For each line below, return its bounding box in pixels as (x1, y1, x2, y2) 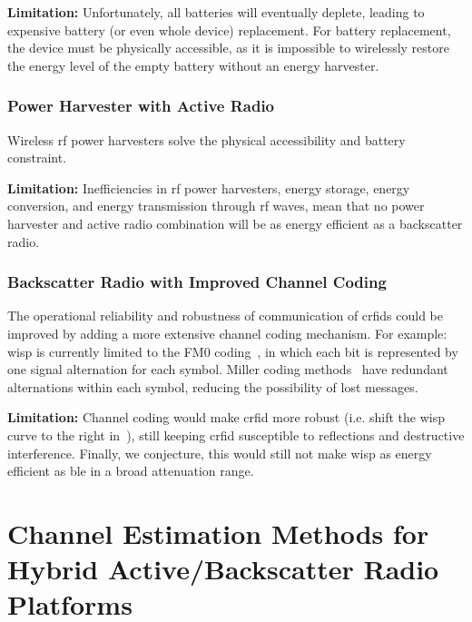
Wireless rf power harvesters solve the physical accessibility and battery (7, 130, 406, 149)
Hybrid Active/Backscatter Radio (7, 550, 439, 587)
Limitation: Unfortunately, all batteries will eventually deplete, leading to (7, 3, 425, 21)
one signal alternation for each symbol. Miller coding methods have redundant (7, 360, 448, 379)
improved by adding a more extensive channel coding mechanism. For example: (7, 323, 447, 342)
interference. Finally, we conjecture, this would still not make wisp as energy (7, 443, 432, 462)
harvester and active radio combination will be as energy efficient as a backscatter (7, 213, 463, 232)
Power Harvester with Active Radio (7, 94, 275, 117)
